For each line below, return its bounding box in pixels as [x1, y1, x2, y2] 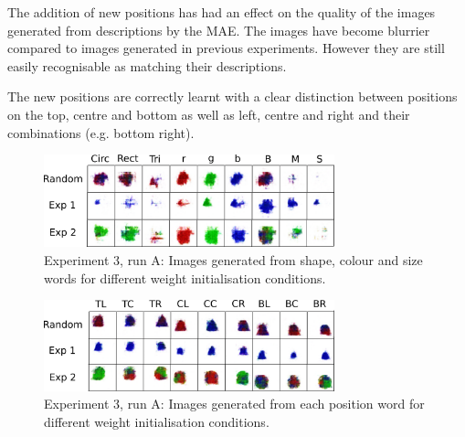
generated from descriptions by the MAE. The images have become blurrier [7, 20, 430, 39]
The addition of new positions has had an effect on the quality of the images [7, 3, 436, 21]
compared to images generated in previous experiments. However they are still [7, 38, 445, 58]
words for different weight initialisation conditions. [44, 268, 326, 287]
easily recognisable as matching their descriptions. [7, 56, 287, 75]
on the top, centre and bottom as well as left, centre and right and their [7, 104, 410, 123]
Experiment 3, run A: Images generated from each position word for [44, 394, 425, 413]
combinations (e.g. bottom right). [7, 123, 195, 142]
